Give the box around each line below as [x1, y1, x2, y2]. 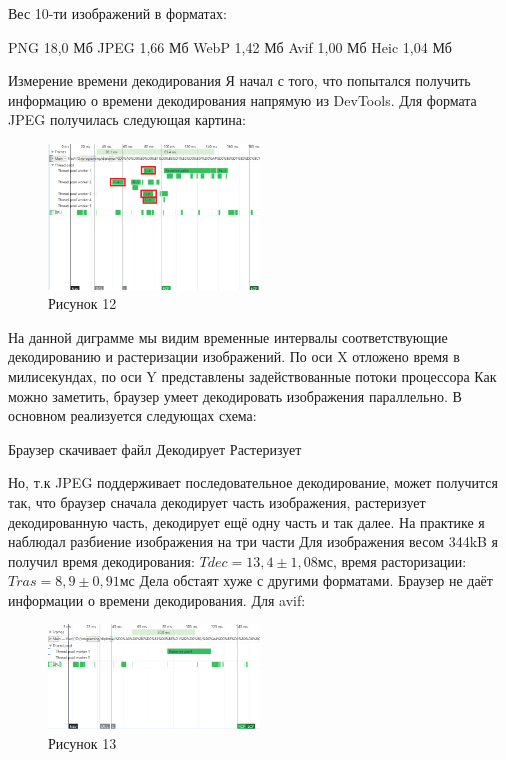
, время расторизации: [332, 550, 467, 571]
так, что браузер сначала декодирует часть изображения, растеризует [8, 491, 426, 512]
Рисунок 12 [48, 293, 117, 314]
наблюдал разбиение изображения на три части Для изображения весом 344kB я [8, 531, 499, 552]
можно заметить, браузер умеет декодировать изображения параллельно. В [8, 385, 462, 406]
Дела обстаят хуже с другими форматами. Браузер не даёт [139, 570, 493, 591]
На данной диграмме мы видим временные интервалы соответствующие [8, 326, 448, 347]
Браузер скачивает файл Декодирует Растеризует [8, 438, 302, 459]
